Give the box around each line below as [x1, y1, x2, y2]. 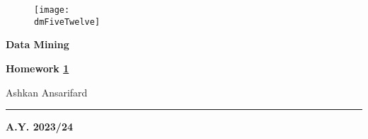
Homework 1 [6, 60, 69, 75]
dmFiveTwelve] [34, 16, 100, 27]
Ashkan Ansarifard [6, 84, 88, 99]
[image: [34, 5, 70, 15]
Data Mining [6, 37, 69, 52]
